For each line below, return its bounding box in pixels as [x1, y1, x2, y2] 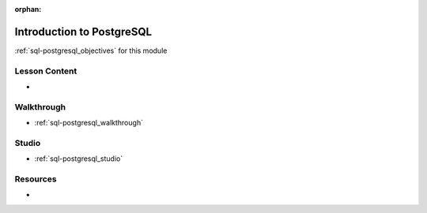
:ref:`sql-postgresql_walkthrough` [34, 118, 144, 128]
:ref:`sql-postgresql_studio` [34, 154, 123, 163]
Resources [14, 174, 57, 185]
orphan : [14, 5, 42, 13]
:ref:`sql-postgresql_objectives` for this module [14, 46, 168, 55]
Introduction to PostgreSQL [14, 24, 153, 39]
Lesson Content [14, 65, 77, 77]
